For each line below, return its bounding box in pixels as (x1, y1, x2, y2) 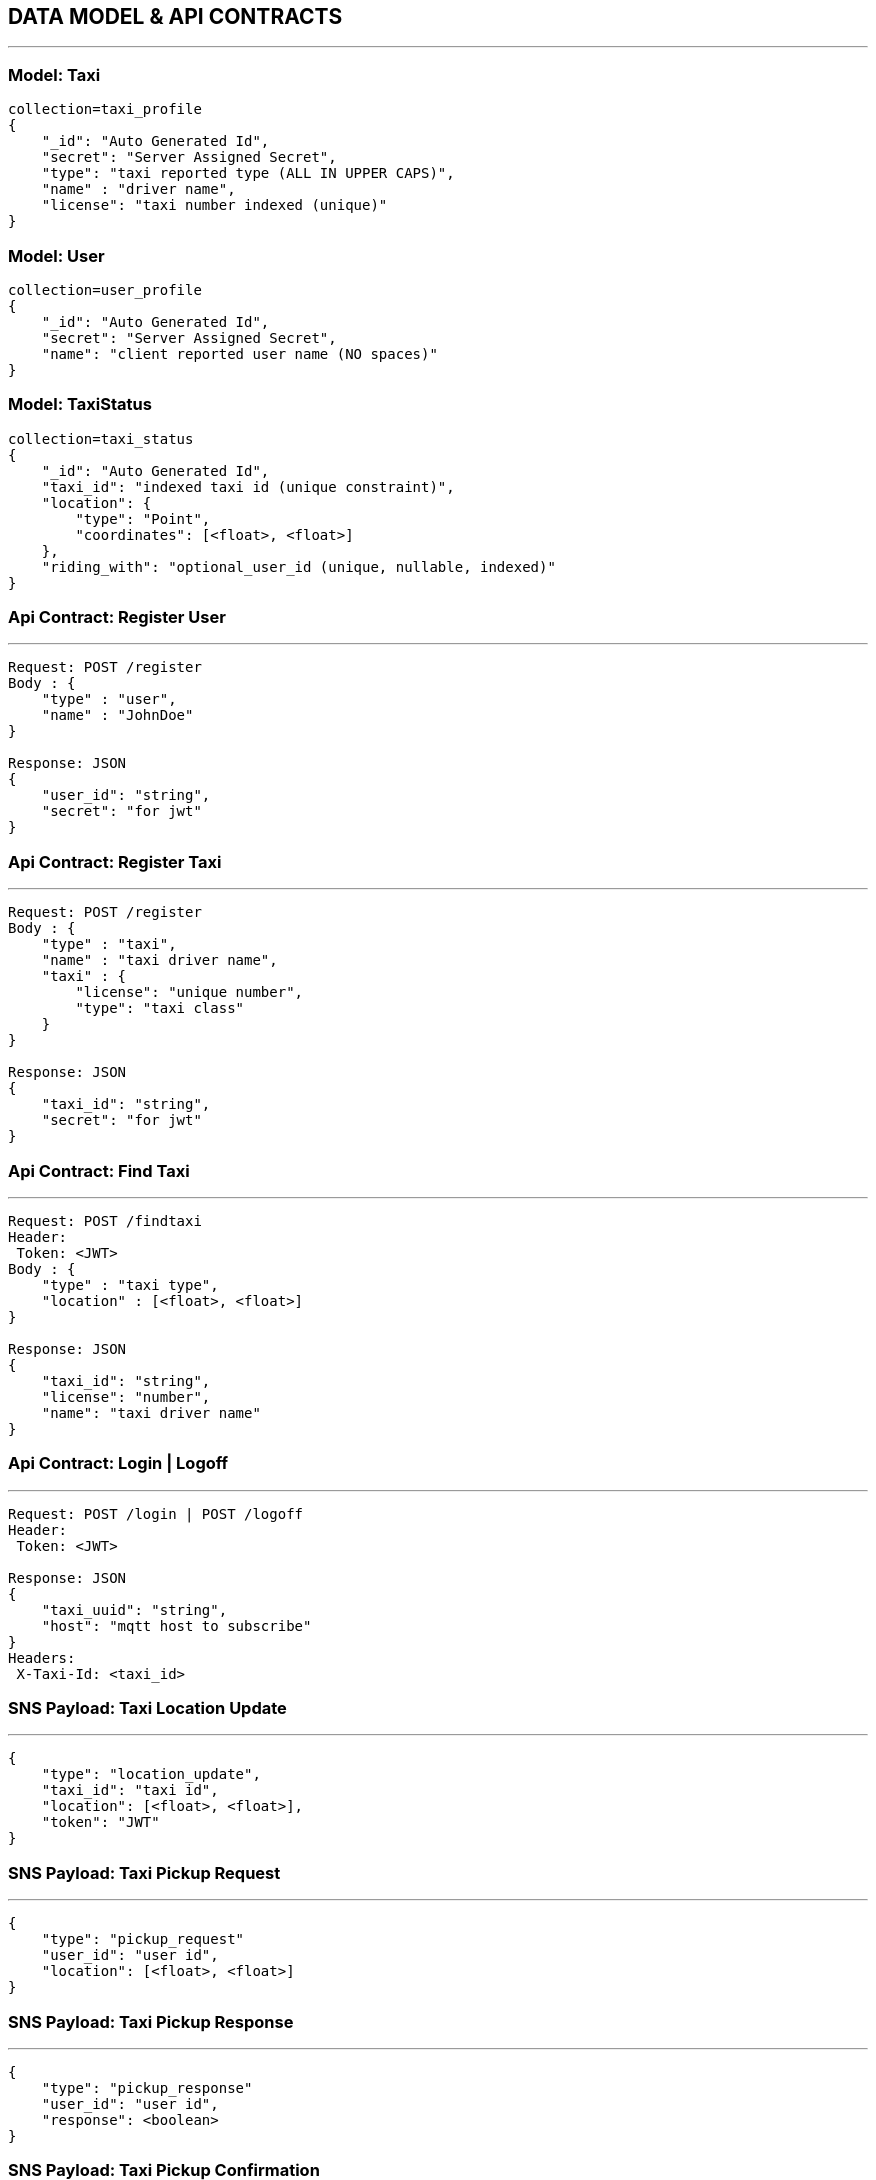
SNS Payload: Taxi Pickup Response (8, 2011, 294, 2032)
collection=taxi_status (8, 430, 194, 447)
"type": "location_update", (41, 1766, 261, 1783)
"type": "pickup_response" (41, 2079, 253, 2096)
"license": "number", (41, 1388, 211, 1405)
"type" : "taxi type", (41, 1276, 219, 1293)
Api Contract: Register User (8, 607, 226, 628)
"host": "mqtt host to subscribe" (41, 1617, 312, 1634)
